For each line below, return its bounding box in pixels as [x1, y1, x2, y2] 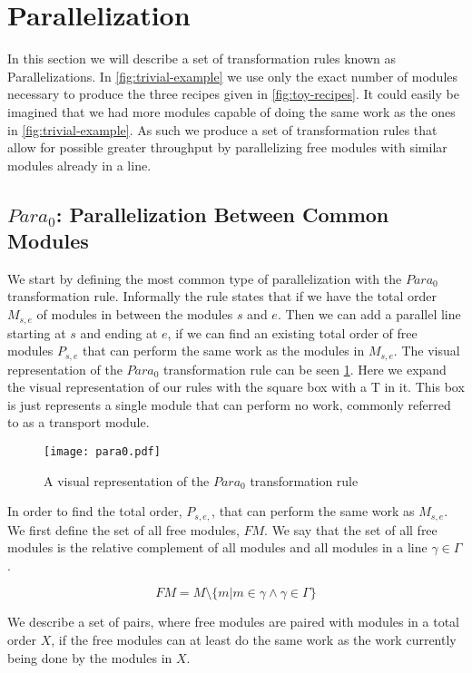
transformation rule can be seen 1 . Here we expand [163, 359, 447, 378]
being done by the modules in [7, 648, 172, 667]
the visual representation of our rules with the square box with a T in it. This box [7, 377, 465, 396]
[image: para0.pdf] [44, 444, 161, 458]
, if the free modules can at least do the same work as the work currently [51, 630, 457, 649]
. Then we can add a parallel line [277, 305, 461, 324]
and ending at [80, 323, 158, 342]
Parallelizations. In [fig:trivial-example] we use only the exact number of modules [7, 66, 458, 85]
